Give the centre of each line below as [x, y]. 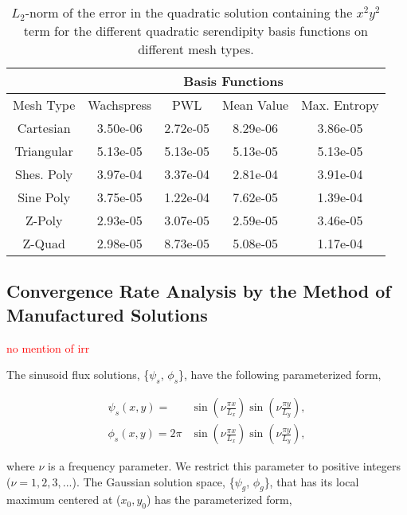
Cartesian [44, 128]
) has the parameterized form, [219, 499]
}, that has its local [311, 481]
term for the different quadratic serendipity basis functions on [196, 31]
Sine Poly [44, 197]
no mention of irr [48, 347]
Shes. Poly [44, 174]
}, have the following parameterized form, [280, 375]
